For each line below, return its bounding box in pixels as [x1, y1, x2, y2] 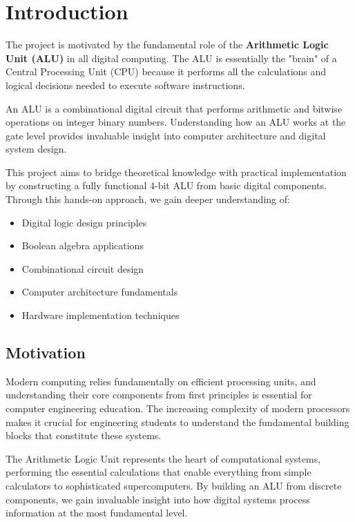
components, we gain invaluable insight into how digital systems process [6, 492, 310, 506]
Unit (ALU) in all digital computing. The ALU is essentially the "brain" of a [6, 50, 337, 65]
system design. [6, 142, 67, 156]
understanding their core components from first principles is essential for [6, 387, 312, 402]
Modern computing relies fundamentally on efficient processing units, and [6, 374, 316, 388]
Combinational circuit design [21, 261, 144, 275]
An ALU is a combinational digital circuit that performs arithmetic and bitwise [6, 101, 343, 115]
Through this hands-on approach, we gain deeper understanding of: [6, 192, 290, 206]
